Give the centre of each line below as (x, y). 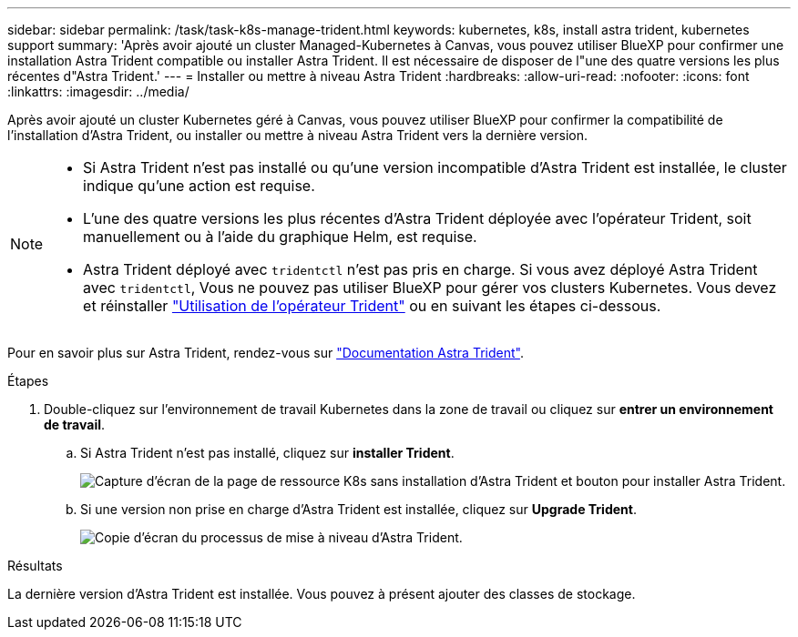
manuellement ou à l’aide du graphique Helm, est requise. (280, 237)
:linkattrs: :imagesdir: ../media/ (98, 91)
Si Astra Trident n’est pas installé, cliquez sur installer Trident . (267, 453)
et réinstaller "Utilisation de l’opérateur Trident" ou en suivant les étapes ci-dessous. (372, 306)
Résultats (35, 566)
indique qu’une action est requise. (199, 186)
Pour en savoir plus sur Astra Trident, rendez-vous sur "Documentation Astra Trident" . (266, 353)
